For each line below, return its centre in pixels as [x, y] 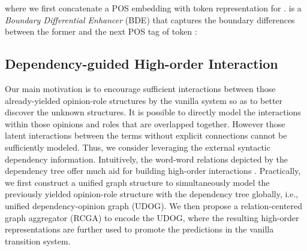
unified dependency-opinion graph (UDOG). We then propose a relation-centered [154, 205]
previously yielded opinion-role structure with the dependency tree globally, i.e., [152, 194]
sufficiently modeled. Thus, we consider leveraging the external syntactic [138, 147]
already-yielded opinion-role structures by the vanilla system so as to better [144, 100]
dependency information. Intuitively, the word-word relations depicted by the [147, 159]
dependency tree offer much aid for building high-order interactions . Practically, [153, 171]
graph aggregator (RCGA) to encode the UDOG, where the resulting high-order [152, 217]
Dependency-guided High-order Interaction [142, 64]
